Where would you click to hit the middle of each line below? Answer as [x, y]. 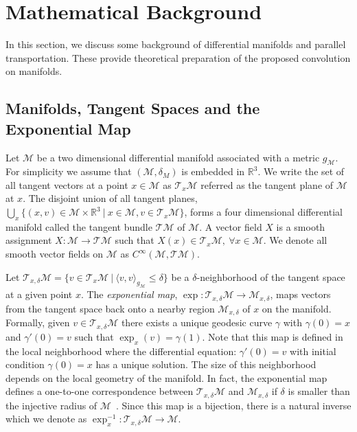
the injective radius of [51, 405]
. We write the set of [301, 171]
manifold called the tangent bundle [79, 226]
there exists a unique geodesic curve [197, 322]
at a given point [39, 294]
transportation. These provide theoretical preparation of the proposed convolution [178, 57]
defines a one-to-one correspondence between [100, 391]
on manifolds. [34, 71]
